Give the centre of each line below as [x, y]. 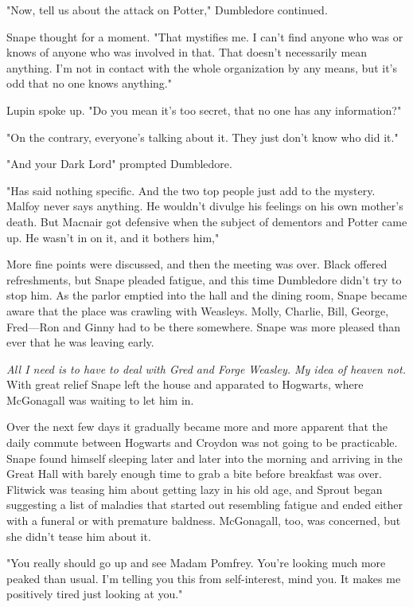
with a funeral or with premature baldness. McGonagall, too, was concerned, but [204, 521]
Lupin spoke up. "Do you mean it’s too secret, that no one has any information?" [204, 110]
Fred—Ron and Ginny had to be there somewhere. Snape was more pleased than [204, 326]
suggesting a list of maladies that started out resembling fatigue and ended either [205, 505]
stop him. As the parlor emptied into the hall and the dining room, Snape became [207, 295]
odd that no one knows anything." [89, 83]
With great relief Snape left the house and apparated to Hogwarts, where [185, 384]
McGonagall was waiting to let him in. [100, 399]
